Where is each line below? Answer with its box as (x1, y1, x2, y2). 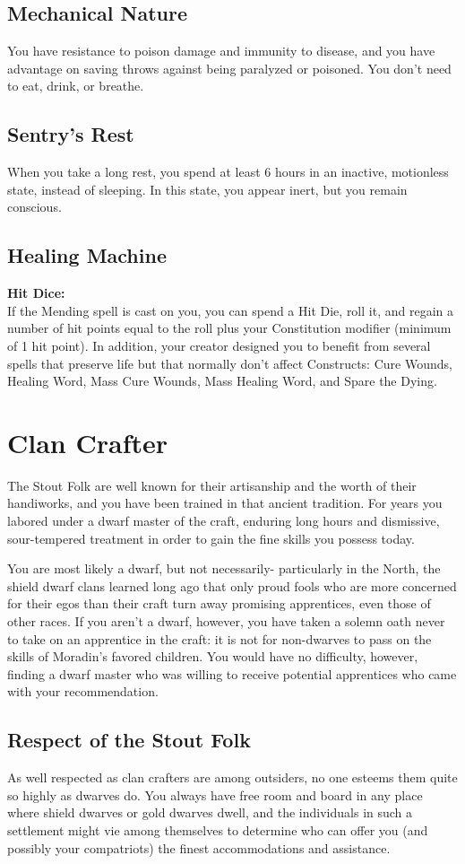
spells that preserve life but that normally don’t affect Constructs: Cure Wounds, (7, 353, 452, 372)
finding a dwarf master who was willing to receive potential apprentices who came (7, 664, 457, 683)
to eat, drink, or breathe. (7, 76, 144, 95)
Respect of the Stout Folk (7, 726, 251, 754)
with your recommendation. (7, 682, 159, 701)
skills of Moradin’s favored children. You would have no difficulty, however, (7, 647, 418, 666)
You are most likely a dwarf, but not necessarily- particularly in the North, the (7, 559, 441, 578)
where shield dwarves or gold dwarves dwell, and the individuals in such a (7, 803, 413, 822)
